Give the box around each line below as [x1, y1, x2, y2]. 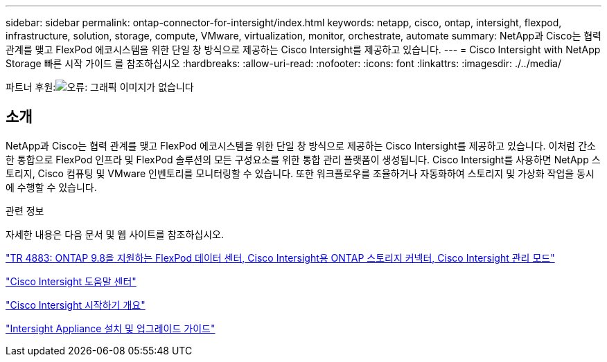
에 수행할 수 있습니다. [6, 181, 97, 193]
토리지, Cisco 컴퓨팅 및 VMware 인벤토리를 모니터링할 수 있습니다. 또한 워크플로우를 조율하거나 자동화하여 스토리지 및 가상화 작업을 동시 [6, 167, 595, 179]
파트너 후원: [6, 81, 56, 93]
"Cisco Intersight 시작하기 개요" [6, 298, 146, 311]
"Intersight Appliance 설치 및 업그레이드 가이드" [6, 322, 215, 334]
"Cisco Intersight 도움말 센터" [6, 275, 137, 287]
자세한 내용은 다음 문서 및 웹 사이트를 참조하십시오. [6, 228, 224, 240]
